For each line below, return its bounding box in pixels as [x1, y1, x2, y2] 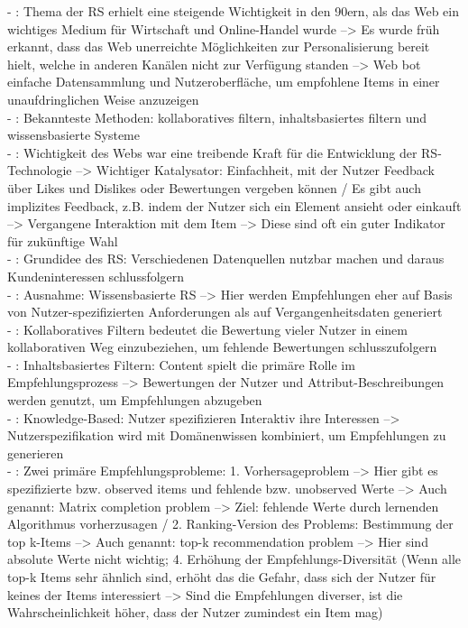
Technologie [7, 161, 72, 180]
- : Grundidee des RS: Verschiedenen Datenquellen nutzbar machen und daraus [7, 249, 445, 268]
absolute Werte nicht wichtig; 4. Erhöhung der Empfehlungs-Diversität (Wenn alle [7, 549, 462, 568]
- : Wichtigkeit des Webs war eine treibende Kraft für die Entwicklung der [7, 143, 418, 162]
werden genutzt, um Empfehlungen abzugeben [7, 391, 262, 410]
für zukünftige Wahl [7, 231, 118, 250]
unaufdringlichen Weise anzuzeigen [7, 89, 199, 108]
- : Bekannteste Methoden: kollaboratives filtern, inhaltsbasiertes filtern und [7, 107, 427, 126]
